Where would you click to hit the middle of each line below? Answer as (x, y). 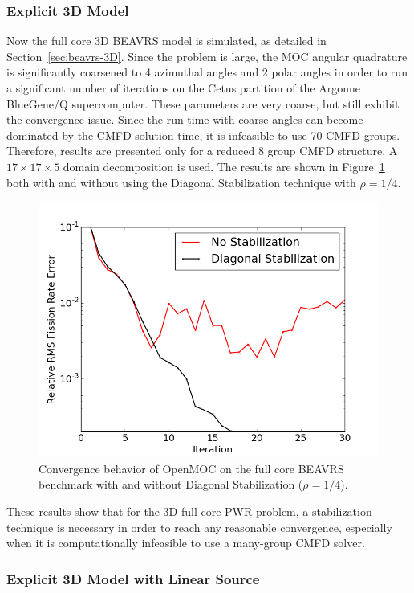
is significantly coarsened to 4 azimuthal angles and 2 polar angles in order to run (207, 72)
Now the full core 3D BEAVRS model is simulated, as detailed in (166, 41)
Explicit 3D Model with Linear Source (133, 578)
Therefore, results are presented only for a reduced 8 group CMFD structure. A (202, 151)
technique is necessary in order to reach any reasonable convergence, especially (199, 527)
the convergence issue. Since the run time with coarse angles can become (185, 119)
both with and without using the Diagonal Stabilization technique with (181, 182)
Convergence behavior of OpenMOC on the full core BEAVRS (191, 468)
